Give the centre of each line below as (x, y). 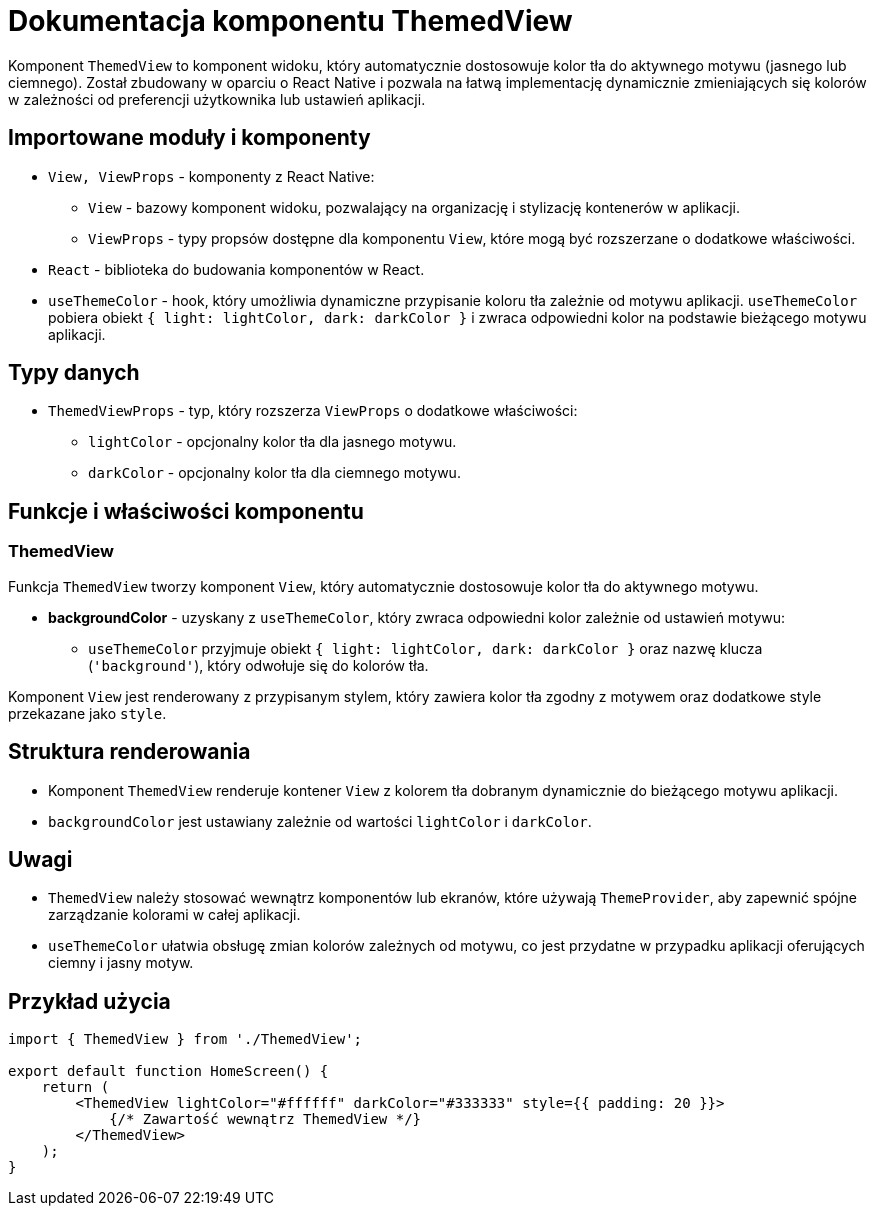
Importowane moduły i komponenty (189, 138)
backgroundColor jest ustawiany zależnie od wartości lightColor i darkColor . (320, 821)
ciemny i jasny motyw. (121, 963)
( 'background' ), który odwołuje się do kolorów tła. (258, 665)
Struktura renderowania (129, 752)
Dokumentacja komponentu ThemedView (290, 21)
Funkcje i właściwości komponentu (186, 511)
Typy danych (74, 373)
